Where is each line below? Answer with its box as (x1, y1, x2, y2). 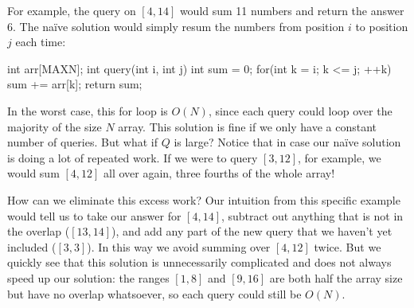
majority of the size (7, 118, 102, 135)
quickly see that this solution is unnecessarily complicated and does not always (7, 254, 392, 271)
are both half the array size (269, 269, 403, 286)
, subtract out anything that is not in (221, 207, 404, 224)
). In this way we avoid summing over (87, 238, 271, 255)
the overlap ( (7, 223, 70, 240)
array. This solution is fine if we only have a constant (118, 118, 377, 135)
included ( (7, 238, 57, 255)
